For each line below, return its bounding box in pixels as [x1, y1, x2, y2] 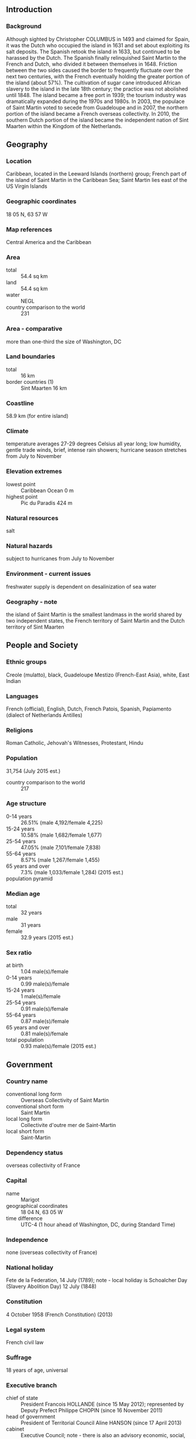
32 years [20, 909, 42, 916]
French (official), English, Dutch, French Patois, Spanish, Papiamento [6, 705, 171, 712]
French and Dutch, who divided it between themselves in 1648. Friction [6, 60, 177, 67]
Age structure [6, 799, 47, 808]
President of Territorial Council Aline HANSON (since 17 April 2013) [20, 1419, 182, 1427]
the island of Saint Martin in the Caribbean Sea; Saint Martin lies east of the [6, 177, 187, 184]
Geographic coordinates [6, 197, 77, 205]
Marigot [20, 1196, 40, 1203]
